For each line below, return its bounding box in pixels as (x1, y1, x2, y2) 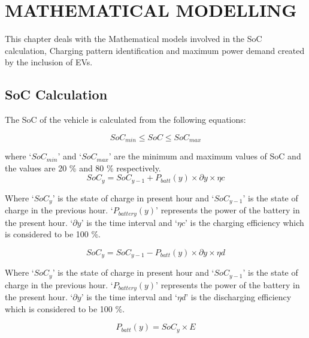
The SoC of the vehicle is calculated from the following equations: (5, 113, 246, 126)
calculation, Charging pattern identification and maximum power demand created (5, 44, 305, 56)
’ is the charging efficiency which (185, 216, 304, 228)
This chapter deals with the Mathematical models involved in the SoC (5, 32, 262, 45)
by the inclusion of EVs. (5, 56, 93, 68)
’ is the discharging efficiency (186, 291, 292, 303)
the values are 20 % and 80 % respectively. (5, 161, 161, 174)
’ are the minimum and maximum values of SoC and (108, 150, 301, 162)
